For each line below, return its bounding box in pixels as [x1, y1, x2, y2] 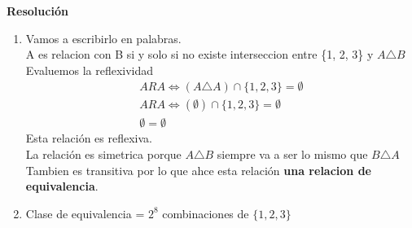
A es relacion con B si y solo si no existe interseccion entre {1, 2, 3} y [25, 46, 374, 63]
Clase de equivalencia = [25, 204, 145, 221]
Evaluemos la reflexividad [25, 61, 154, 78]
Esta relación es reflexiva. [25, 129, 152, 147]
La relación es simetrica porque [25, 146, 182, 163]
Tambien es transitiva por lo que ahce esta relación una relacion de [25, 161, 371, 178]
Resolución [7, 2, 68, 19]
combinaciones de [162, 204, 249, 221]
